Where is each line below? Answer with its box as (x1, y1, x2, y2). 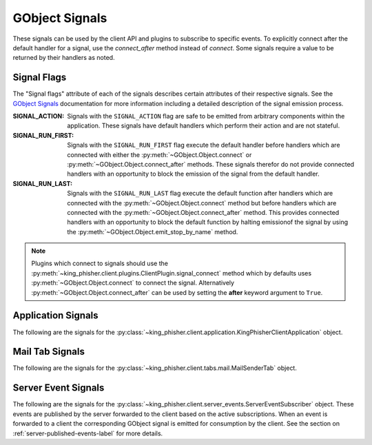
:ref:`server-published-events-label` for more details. (12, 429, 163, 437)
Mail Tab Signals (12, 346, 85, 358)
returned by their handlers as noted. (12, 54, 115, 62)
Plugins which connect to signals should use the (31, 259, 169, 268)
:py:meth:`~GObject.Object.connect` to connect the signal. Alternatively (31, 279, 234, 287)
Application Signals (12, 310, 99, 322)
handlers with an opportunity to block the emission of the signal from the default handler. (67, 169, 320, 178)
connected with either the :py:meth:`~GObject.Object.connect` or (67, 150, 252, 158)
